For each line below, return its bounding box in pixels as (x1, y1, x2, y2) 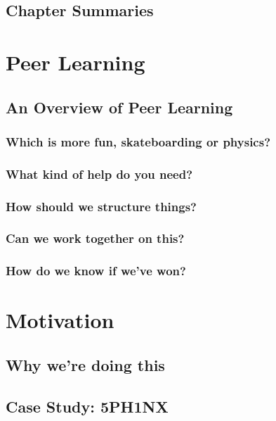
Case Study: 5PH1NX (6, 395, 169, 417)
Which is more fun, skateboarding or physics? (6, 132, 271, 150)
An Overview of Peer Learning (6, 96, 233, 118)
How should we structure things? (6, 197, 197, 215)
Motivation (6, 306, 114, 334)
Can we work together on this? (6, 230, 185, 247)
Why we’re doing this (6, 353, 165, 375)
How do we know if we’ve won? (6, 262, 186, 279)
